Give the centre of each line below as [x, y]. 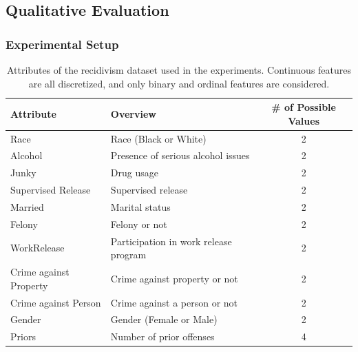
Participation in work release [171, 241]
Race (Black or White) [158, 138]
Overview [133, 113]
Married [27, 207]
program [128, 255]
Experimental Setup [62, 44]
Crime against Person [56, 302]
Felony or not [139, 224]
